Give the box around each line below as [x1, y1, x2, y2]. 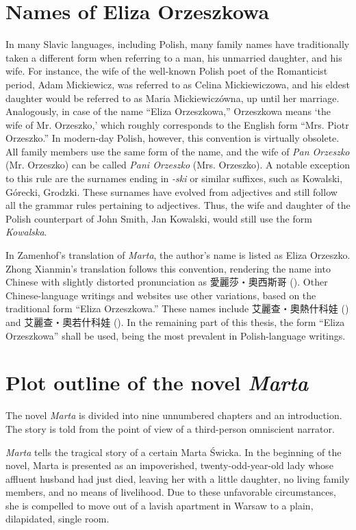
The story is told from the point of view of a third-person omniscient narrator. [5, 421, 335, 436]
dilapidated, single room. [5, 512, 110, 526]
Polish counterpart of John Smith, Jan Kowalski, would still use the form [5, 211, 312, 225]
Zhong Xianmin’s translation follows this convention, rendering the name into [5, 261, 331, 275]
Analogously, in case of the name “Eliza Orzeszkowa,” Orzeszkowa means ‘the [5, 104, 331, 118]
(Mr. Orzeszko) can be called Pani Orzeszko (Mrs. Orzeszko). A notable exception [5, 157, 350, 172]
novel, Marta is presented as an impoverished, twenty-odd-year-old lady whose [5, 458, 333, 472]
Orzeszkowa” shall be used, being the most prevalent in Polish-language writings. [5, 328, 346, 342]
